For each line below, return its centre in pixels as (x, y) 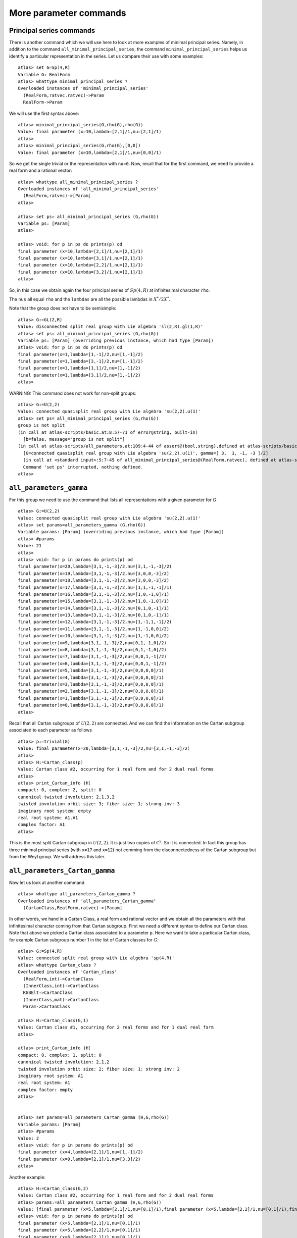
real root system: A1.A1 (48, 818)
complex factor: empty (46, 1090)
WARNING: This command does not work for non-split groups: (73, 393)
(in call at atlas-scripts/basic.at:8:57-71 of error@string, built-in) (108, 432)
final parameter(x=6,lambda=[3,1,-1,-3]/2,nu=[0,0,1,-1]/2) (92, 663)
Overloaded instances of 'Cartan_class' (68, 972)
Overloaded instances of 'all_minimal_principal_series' (89, 189)
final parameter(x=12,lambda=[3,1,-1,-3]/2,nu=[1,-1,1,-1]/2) (95, 622)
